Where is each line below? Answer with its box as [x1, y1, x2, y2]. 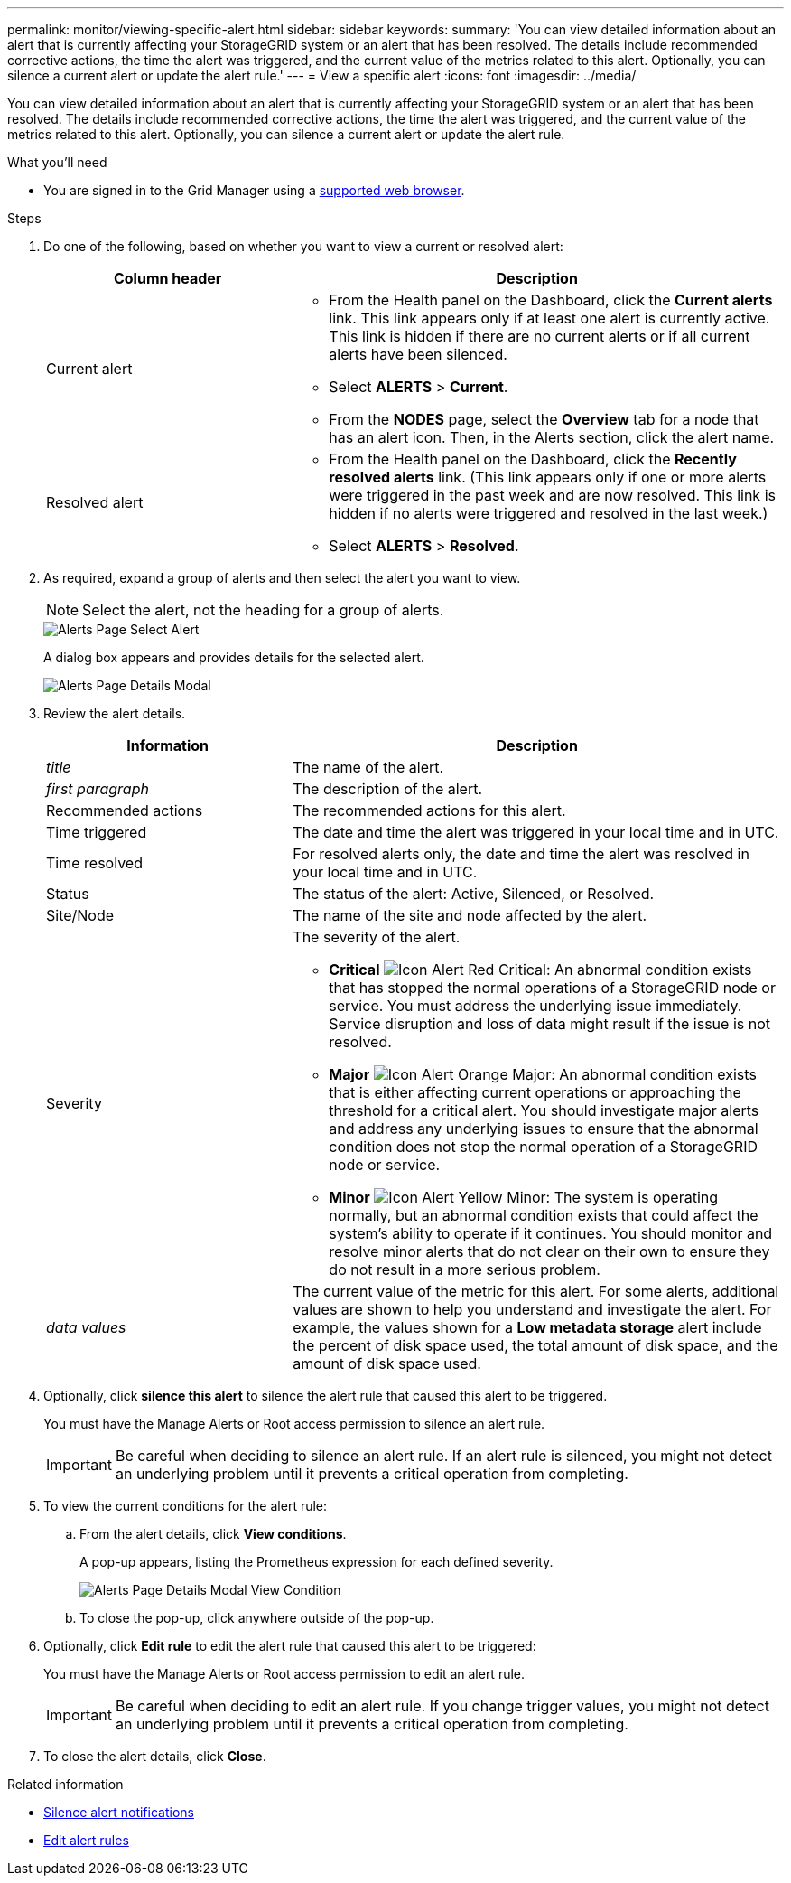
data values [46, 1318, 126, 1336]
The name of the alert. [293, 758, 444, 776]
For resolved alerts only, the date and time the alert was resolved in [293, 845, 749, 863]
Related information [7, 1776, 124, 1792]
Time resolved [46, 854, 143, 872]
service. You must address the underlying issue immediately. [329, 997, 742, 1015]
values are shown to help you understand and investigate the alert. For [293, 1300, 772, 1318]
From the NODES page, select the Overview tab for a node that [329, 410, 759, 428]
